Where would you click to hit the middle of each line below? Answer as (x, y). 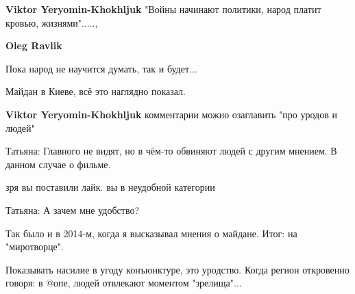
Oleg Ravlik (34, 45)
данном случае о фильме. (58, 164)
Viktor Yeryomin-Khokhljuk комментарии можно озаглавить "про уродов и (171, 114)
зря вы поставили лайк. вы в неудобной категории (110, 187)
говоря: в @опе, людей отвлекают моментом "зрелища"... (124, 283)
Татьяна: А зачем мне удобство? (73, 210)
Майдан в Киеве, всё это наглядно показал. (96, 91)
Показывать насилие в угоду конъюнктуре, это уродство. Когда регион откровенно (177, 269)
